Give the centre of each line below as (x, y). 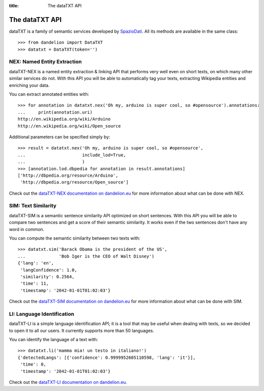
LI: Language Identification (42, 314)
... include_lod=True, (72, 155)
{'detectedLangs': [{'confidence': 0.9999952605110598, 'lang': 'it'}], (107, 357)
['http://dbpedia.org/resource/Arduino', (68, 175)
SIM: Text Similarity (33, 206)
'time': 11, (34, 284)
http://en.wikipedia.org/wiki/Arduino (64, 119)
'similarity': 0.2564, (47, 277)
